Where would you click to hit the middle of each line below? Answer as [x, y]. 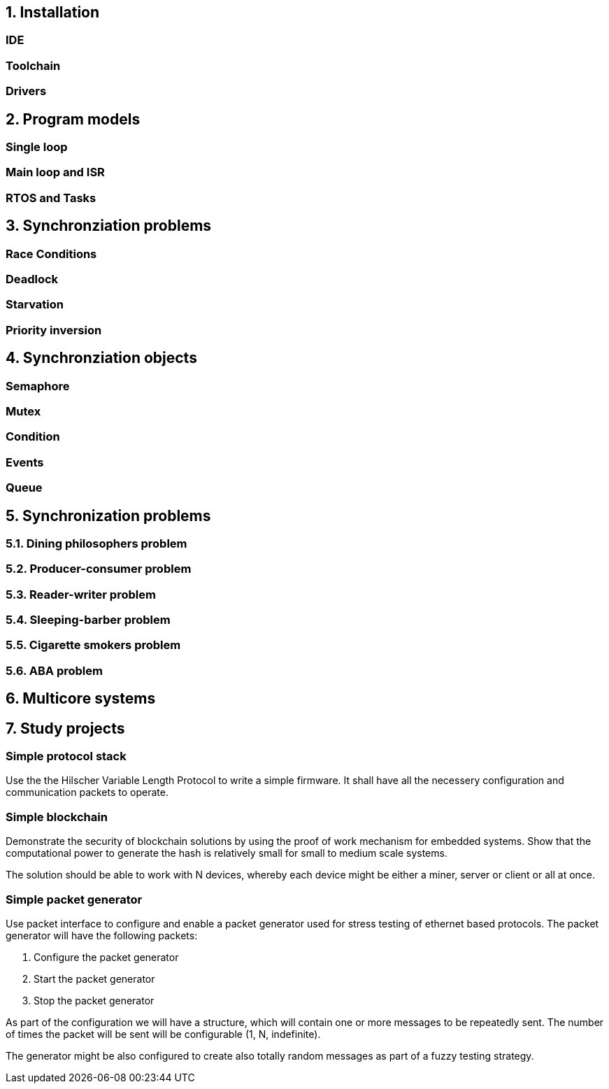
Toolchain [33, 65]
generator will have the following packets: [102, 935]
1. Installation [53, 12]
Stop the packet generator [94, 1000]
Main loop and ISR [55, 172]
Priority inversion [54, 330]
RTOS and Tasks [51, 198]
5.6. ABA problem [54, 670]
